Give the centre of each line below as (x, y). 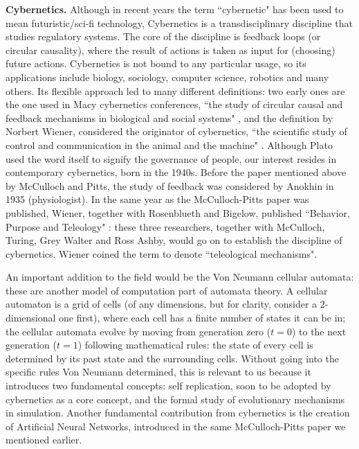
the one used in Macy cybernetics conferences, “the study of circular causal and (174, 104)
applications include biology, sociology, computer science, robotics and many (167, 77)
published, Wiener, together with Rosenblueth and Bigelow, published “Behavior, (178, 212)
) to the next (319, 331)
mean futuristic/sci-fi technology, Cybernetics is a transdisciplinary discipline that (179, 23)
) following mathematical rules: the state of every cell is (195, 345)
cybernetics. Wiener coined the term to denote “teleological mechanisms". (162, 253)
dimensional (31, 318)
